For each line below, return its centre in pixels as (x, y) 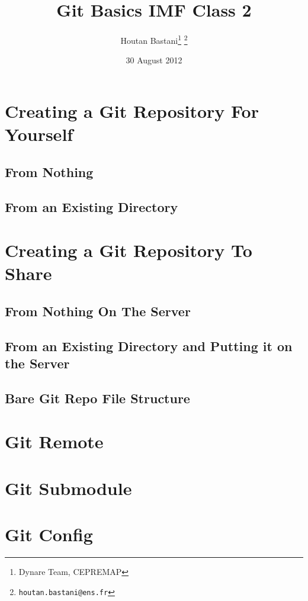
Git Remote (54, 441)
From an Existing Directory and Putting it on (149, 346)
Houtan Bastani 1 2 (154, 39)
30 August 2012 (154, 60)
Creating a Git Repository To (129, 250)
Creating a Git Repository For (132, 110)
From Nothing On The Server (98, 311)
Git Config (49, 534)
